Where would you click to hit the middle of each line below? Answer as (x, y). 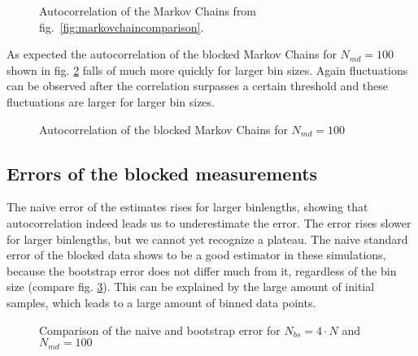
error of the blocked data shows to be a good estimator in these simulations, (196, 255)
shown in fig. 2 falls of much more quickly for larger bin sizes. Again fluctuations (207, 69)
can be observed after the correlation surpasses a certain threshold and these (198, 86)
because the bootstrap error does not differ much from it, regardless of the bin (202, 270)
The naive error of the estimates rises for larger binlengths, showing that (187, 207)
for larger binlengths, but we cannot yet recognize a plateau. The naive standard (207, 239)
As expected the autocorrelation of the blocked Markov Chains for (172, 54)
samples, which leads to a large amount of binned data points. (161, 302)
